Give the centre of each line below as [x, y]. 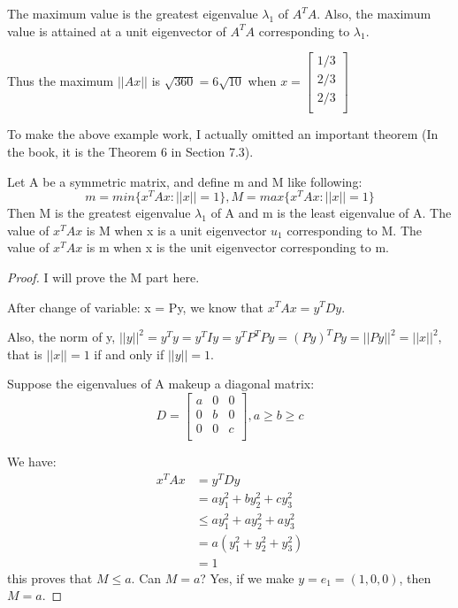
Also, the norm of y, [61, 337]
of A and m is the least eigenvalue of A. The [331, 213]
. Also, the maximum [374, 13]
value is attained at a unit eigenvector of [117, 31]
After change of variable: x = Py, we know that [135, 307]
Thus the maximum [61, 81]
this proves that [50, 577]
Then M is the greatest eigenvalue [99, 213]
